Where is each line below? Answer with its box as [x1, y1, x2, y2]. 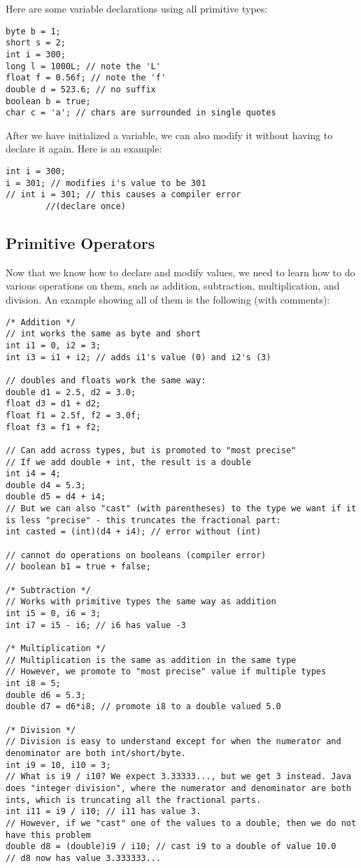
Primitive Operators [6, 232, 155, 254]
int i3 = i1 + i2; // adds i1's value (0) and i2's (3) [6, 352, 271, 362]
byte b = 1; [6, 26, 61, 36]
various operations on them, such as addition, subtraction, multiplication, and [6, 278, 340, 293]
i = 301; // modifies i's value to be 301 [6, 178, 206, 188]
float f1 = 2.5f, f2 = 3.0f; [6, 410, 141, 420]
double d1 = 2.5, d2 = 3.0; [6, 387, 136, 397]
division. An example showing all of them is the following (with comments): [6, 292, 330, 307]
